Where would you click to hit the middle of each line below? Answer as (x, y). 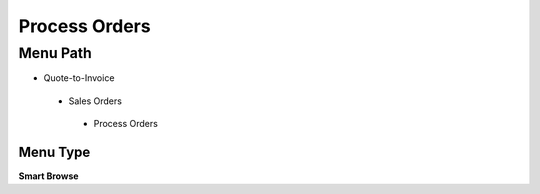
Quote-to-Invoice (79, 78)
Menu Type (54, 151)
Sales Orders (95, 101)
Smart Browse (48, 176)
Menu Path (55, 53)
